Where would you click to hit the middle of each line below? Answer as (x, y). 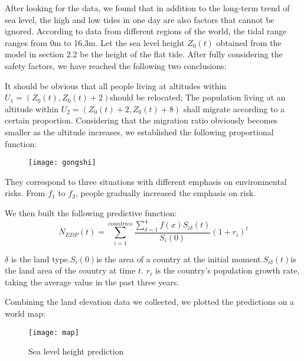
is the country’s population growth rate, (227, 270)
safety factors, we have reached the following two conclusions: (116, 65)
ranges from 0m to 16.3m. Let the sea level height (95, 42)
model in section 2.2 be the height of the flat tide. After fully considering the (144, 54)
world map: (25, 313)
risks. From (25, 193)
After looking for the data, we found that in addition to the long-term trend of (147, 8)
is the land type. (40, 258)
